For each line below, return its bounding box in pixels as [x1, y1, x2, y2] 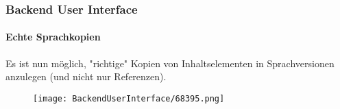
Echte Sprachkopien [5, 29, 101, 44]
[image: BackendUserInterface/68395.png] [33, 93, 225, 104]
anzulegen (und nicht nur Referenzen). [5, 69, 167, 84]
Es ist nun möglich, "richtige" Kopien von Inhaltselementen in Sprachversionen [5, 56, 335, 70]
